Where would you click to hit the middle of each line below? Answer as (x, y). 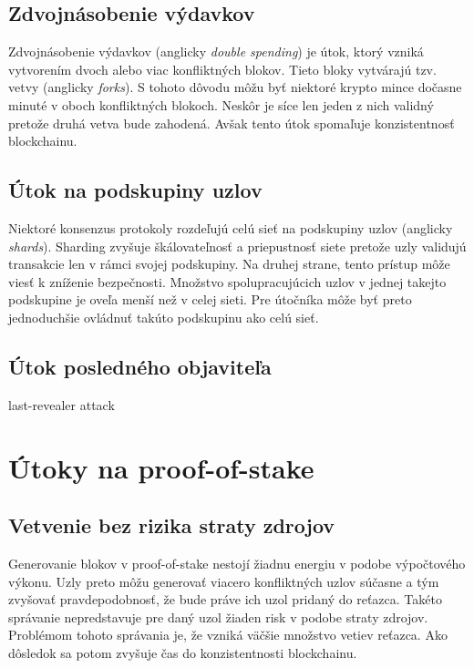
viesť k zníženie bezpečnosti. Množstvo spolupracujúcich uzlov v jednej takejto (227, 281)
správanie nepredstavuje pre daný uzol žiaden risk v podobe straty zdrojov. (218, 617)
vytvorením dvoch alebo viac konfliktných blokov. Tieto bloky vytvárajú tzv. (222, 69)
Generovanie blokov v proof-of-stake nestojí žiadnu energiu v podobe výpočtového (237, 563)
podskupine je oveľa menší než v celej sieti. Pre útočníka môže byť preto (210, 299)
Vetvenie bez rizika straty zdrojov (172, 525)
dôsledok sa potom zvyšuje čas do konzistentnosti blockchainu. (183, 652)
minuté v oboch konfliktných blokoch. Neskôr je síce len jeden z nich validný (221, 104)
